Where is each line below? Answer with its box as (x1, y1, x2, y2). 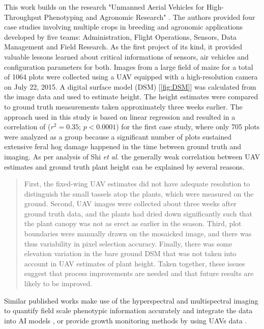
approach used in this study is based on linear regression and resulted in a (4, 111, 236, 122)
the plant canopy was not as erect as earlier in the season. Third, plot (24, 218, 242, 229)
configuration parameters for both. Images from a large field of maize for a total (4, 61, 253, 72)
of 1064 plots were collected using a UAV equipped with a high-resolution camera (4, 71, 258, 82)
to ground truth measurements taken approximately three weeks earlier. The (4, 101, 243, 112)
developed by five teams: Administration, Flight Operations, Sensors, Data (4, 31, 237, 42)
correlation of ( (4, 121, 51, 132)
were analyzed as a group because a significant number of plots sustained (4, 131, 232, 142)
